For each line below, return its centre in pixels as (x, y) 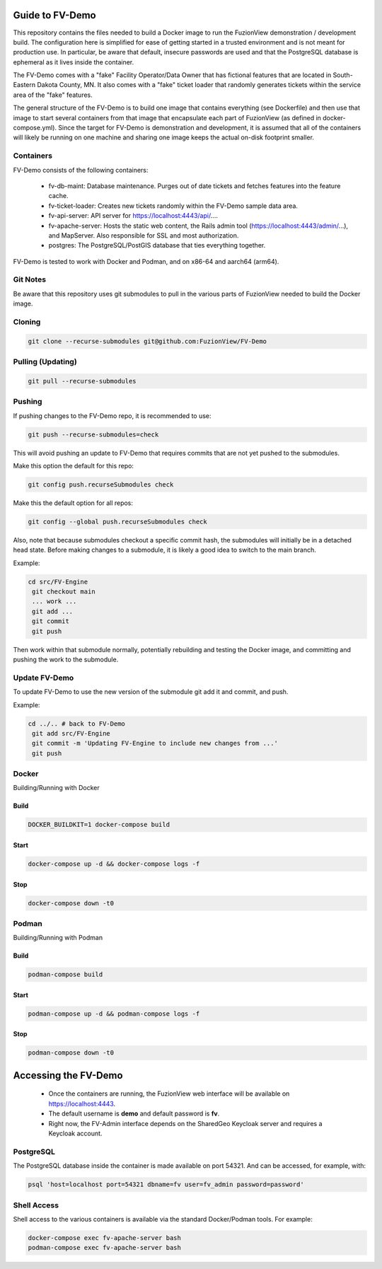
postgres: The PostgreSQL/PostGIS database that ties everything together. (157, 245)
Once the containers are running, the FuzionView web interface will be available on (169, 1094)
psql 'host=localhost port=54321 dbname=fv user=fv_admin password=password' (166, 1184)
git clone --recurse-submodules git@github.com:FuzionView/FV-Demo (147, 341)
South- (343, 75)
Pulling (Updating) (45, 362)
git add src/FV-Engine (71, 733)
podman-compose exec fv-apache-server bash (105, 1248)
